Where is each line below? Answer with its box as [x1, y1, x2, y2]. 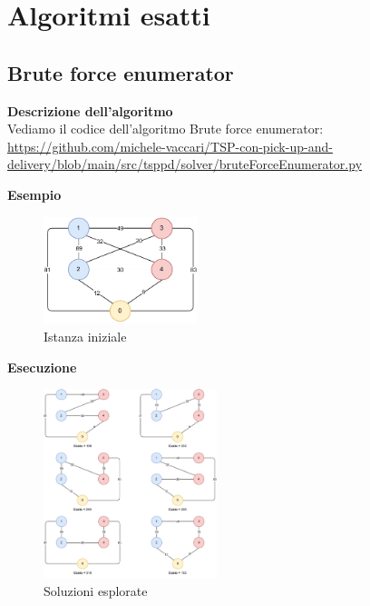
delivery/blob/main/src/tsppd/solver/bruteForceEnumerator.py [7, 154, 363, 174]
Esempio [7, 184, 62, 204]
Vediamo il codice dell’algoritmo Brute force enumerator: [7, 119, 324, 138]
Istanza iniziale [44, 326, 127, 345]
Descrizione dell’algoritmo [7, 101, 173, 120]
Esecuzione [7, 357, 77, 376]
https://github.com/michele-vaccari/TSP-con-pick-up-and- [7, 136, 333, 155]
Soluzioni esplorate [44, 581, 148, 600]
